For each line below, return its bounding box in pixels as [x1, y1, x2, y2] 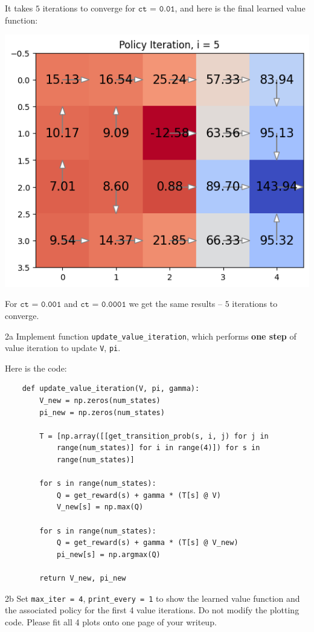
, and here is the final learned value [175, 2, 306, 14]
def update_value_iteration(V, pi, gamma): [22, 384, 200, 393]
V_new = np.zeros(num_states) [39, 396, 161, 405]
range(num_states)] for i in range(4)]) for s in [56, 443, 260, 453]
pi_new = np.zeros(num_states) [39, 408, 165, 417]
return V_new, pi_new [39, 573, 126, 582]
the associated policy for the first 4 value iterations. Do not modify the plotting [5, 604, 300, 616]
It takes [5, 2, 33, 14]
